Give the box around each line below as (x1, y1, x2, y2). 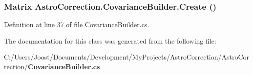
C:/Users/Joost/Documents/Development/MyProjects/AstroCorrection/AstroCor (4, 52, 250, 62)
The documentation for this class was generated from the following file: (4, 35, 216, 45)
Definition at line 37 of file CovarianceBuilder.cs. (4, 19, 149, 30)
